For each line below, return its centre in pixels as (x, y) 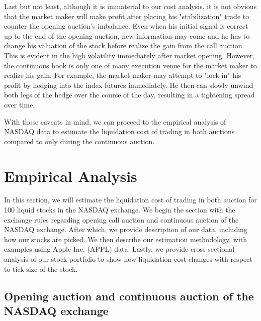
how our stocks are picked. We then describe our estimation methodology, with (126, 239)
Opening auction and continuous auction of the (129, 296)
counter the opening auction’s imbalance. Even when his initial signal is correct (126, 26)
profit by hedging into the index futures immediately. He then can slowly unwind (129, 85)
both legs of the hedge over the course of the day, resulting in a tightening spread (129, 95)
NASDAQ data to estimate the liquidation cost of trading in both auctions (119, 131)
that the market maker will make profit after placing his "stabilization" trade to (127, 16)
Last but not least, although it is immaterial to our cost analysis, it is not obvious (130, 6)
